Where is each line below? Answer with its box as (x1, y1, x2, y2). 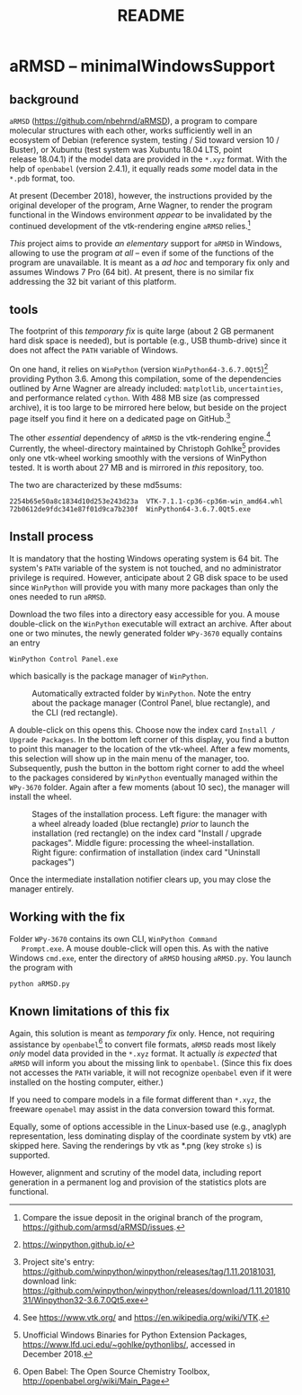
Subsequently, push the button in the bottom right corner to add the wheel (9, 762, 285, 773)
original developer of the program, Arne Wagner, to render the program (9, 200, 272, 210)
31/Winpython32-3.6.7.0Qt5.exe (22, 1295, 140, 1306)
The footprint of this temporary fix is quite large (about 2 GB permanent (9, 325, 274, 337)
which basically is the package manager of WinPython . (9, 671, 209, 681)
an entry (9, 637, 40, 648)
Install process (9, 529, 94, 545)
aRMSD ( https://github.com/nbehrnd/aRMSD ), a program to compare (9, 116, 258, 126)
